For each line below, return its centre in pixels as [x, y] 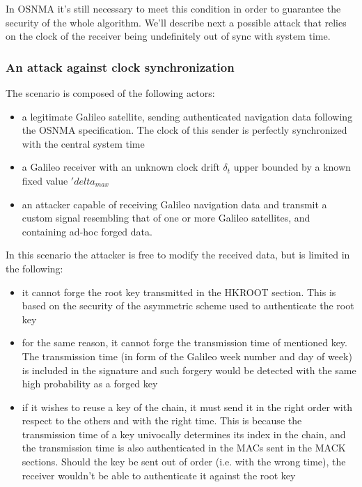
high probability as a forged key [90, 384]
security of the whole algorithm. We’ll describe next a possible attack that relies [176, 22]
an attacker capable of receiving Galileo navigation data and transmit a [174, 204]
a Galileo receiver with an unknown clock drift [121, 167]
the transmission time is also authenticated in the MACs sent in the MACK [184, 448]
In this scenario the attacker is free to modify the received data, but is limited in [178, 255]
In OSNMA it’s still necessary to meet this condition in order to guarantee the [173, 8]
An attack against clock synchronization [120, 67]
